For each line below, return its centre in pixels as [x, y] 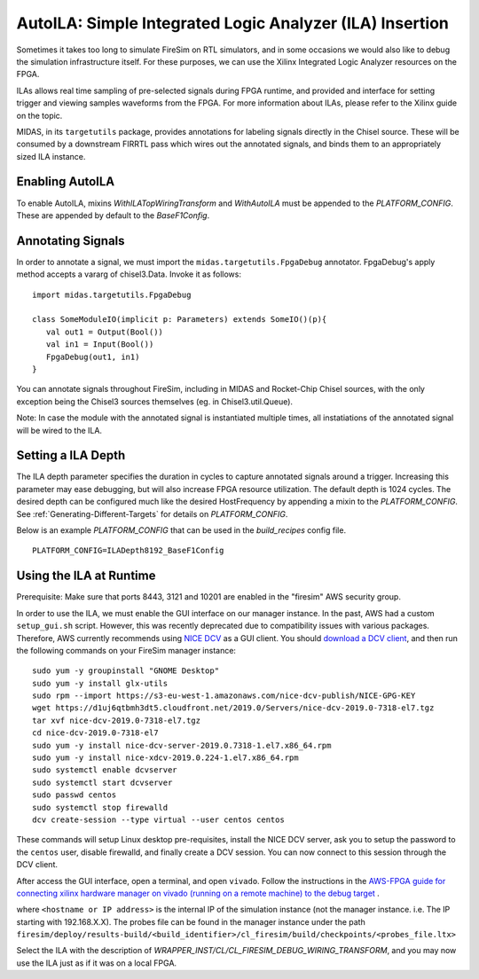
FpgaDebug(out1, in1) [93, 356]
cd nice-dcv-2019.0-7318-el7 [95, 733]
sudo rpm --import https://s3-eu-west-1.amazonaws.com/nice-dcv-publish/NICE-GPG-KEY [224, 696]
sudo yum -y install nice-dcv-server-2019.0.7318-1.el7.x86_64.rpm [182, 745]
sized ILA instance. [51, 156]
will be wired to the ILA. [59, 430]
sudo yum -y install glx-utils [100, 683]
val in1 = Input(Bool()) [100, 345]
